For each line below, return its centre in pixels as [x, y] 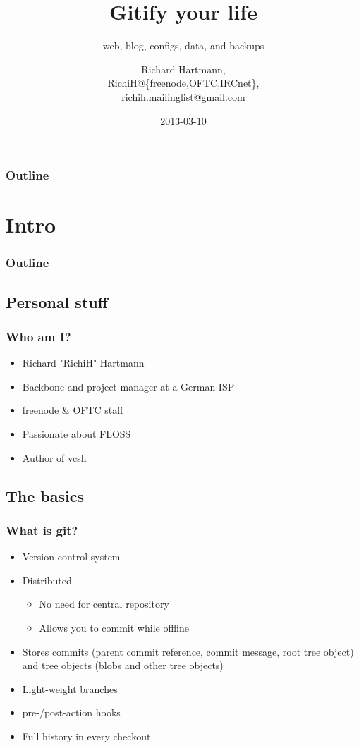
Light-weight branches [70, 688]
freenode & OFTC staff [73, 410]
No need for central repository [104, 604]
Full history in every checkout [86, 736]
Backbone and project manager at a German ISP [128, 386]
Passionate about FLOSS [77, 434]
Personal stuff [57, 301]
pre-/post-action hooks [71, 712]
